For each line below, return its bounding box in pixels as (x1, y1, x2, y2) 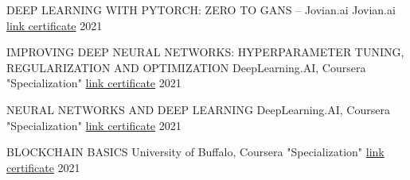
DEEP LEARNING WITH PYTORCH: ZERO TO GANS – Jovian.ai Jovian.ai (6, 2, 396, 17)
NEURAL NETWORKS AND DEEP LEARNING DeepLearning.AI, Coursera (6, 101, 390, 117)
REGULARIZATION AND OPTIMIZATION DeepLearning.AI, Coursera (6, 59, 366, 75)
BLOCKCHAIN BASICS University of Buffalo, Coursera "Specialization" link (6, 144, 385, 160)
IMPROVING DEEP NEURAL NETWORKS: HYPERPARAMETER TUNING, (6, 44, 404, 60)
